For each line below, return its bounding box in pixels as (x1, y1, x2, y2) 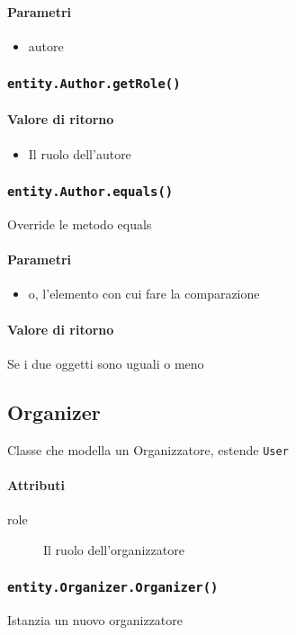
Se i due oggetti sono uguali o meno (7, 353, 204, 372)
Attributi (7, 475, 65, 494)
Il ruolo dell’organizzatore (43, 540, 184, 559)
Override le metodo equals (7, 214, 152, 233)
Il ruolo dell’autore (28, 144, 131, 163)
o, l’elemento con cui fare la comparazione (28, 284, 260, 303)
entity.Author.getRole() (7, 76, 181, 92)
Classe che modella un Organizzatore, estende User (7, 440, 289, 459)
